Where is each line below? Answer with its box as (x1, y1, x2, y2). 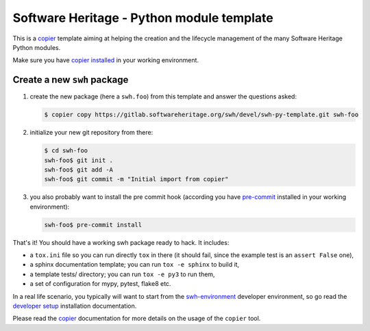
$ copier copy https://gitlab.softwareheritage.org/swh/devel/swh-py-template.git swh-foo (44, 111, 359, 119)
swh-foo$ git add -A (44, 165, 113, 174)
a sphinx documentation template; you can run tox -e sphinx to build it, (29, 261, 240, 269)
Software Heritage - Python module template (12, 10, 274, 25)
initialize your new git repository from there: (29, 129, 153, 137)
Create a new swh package (12, 74, 129, 85)
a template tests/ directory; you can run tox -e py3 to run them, (29, 270, 215, 278)
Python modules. (12, 43, 61, 51)
